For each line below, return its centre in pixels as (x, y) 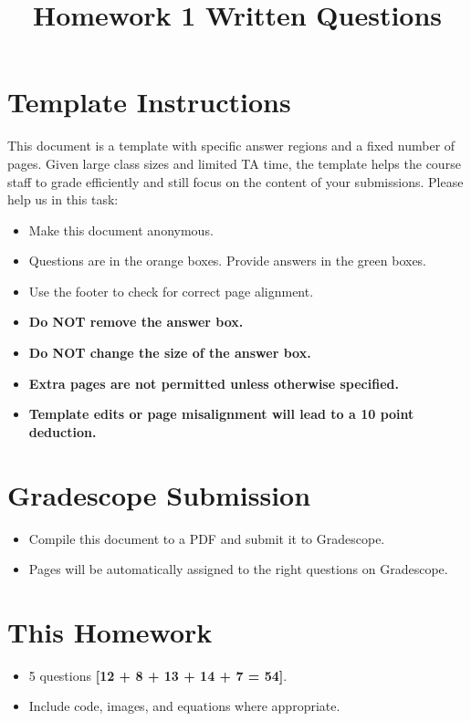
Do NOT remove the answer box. (136, 322)
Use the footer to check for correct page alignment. (171, 291)
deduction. (63, 431)
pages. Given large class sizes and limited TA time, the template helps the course (234, 163)
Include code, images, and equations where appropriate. (184, 706)
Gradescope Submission (159, 494)
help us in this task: (63, 199)
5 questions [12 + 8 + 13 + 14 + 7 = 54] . (158, 675)
